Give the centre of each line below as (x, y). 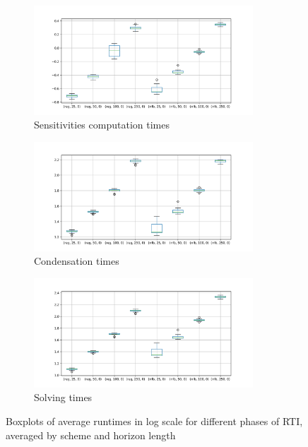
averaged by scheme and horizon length (91, 435)
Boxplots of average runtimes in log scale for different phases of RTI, (154, 421)
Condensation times (77, 261)
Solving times (63, 397)
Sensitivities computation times (102, 125)
